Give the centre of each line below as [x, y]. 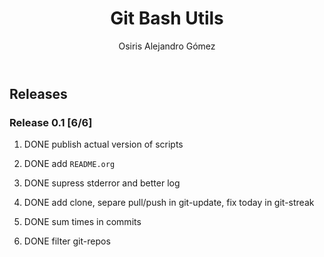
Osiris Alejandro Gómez [167, 46]
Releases [38, 93]
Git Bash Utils [167, 18]
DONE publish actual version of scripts [103, 144]
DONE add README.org [69, 164]
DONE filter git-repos [67, 241]
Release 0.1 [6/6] [51, 122]
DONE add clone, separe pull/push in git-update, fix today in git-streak [169, 203]
